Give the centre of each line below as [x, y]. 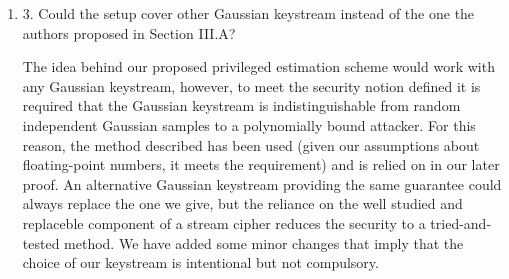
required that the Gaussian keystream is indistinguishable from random [241, 105]
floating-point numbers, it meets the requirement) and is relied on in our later [261, 164]
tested [41, 242]
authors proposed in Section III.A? [129, 32]
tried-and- [461, 222]
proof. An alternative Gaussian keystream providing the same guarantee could [262, 183]
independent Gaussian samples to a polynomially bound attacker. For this [249, 124]
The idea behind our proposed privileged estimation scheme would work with [258, 66]
